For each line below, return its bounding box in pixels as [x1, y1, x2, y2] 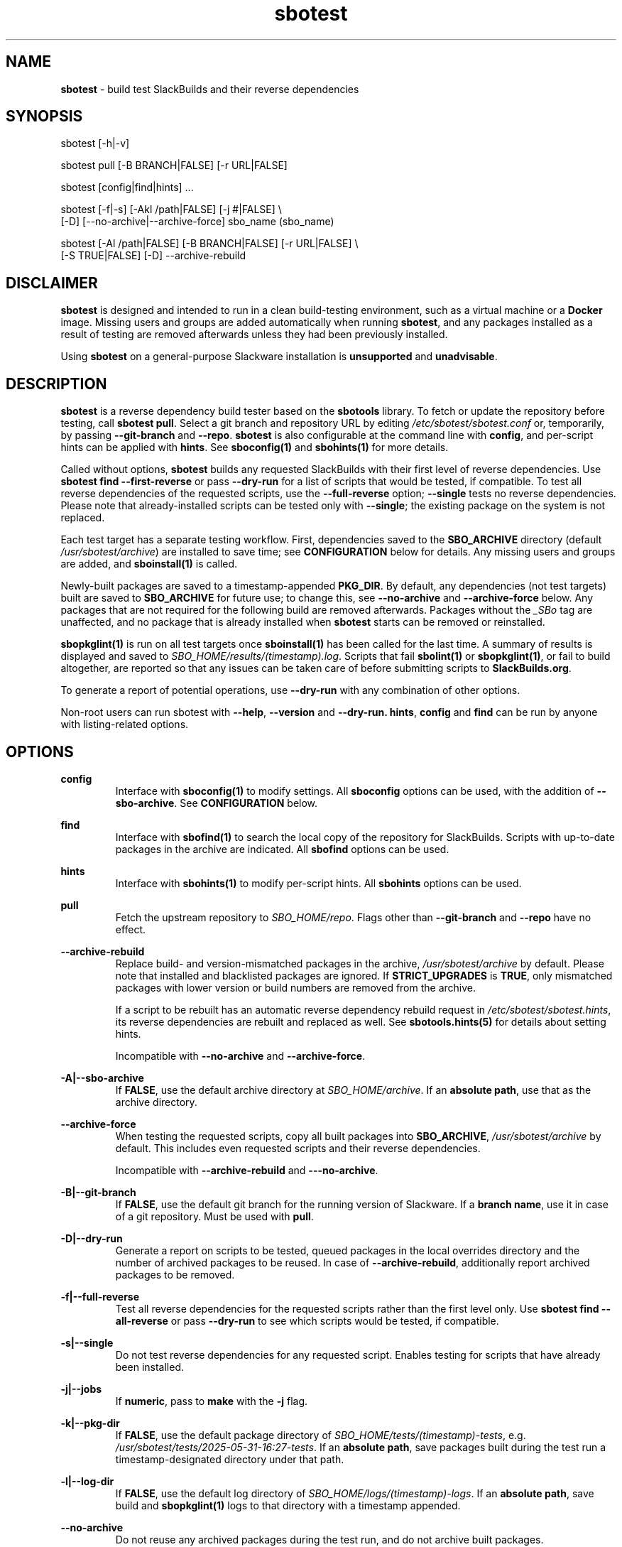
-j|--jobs [60, 1382, 102, 1395]
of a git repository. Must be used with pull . [115, 1210, 314, 1222]
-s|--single [60, 1336, 114, 1349]
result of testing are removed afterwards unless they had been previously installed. [60, 328, 448, 341]
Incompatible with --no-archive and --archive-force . [115, 1049, 366, 1062]
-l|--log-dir [60, 1475, 114, 1487]
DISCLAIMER [6, 273, 98, 292]
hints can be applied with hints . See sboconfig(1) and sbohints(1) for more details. [60, 441, 449, 454]
